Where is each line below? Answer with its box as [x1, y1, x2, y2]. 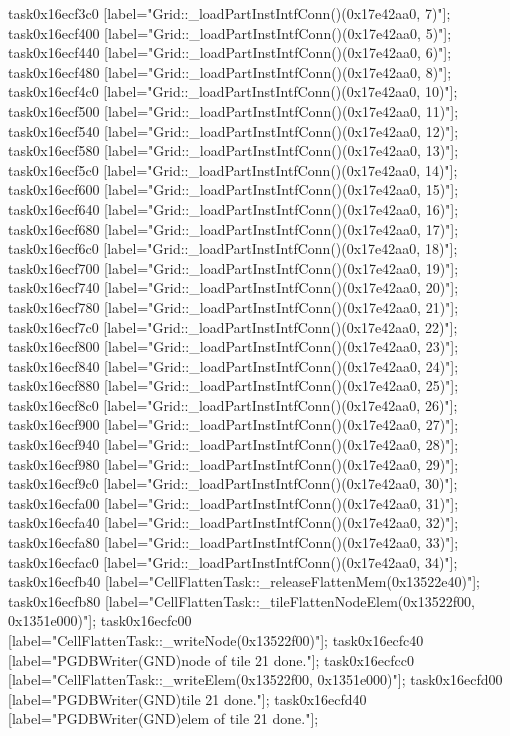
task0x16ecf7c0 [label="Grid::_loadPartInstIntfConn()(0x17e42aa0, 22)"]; [8, 316, 458, 337]
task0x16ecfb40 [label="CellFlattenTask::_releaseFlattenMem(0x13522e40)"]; [8, 571, 480, 592]
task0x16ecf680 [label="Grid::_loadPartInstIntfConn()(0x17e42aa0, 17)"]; [8, 218, 459, 239]
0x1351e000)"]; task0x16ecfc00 [8, 610, 192, 631]
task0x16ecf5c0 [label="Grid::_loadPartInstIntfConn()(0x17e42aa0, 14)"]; [8, 159, 458, 180]
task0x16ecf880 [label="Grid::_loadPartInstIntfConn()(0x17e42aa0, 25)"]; [8, 375, 459, 396]
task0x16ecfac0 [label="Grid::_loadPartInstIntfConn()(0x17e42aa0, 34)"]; [8, 551, 458, 572]
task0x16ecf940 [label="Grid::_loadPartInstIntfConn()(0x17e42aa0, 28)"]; [8, 434, 459, 455]
